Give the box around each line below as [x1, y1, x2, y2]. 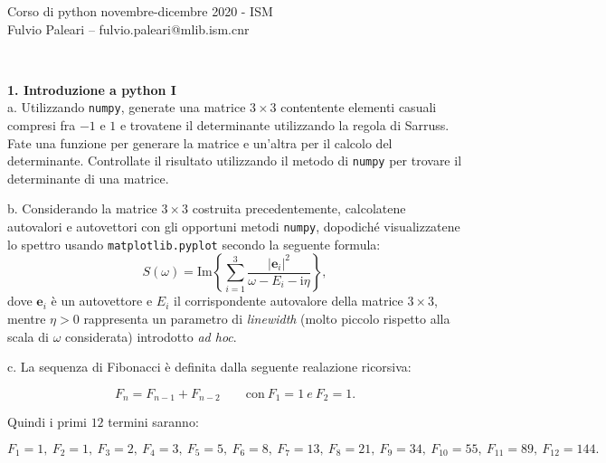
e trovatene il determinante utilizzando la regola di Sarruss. [119, 116, 450, 135]
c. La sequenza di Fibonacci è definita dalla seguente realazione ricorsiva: [7, 357, 412, 376]
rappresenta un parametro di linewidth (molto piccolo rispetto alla [83, 308, 450, 327]
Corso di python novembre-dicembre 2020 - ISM [7, 2, 273, 20]
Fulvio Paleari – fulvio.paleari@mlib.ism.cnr [7, 19, 250, 38]
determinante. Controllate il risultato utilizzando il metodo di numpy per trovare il [7, 151, 462, 170]
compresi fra [7, 116, 76, 135]
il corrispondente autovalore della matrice [173, 291, 403, 310]
